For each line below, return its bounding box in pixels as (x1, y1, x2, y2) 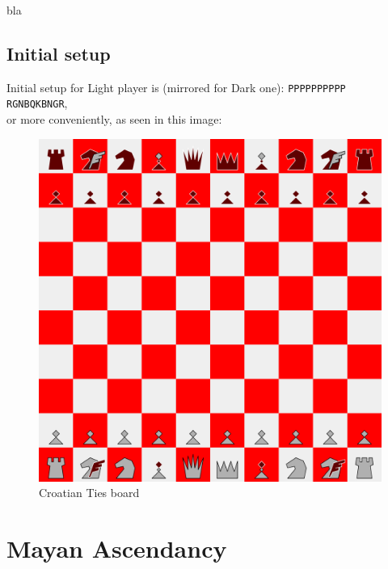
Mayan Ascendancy (6, 532, 227, 565)
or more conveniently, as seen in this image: (6, 111, 222, 128)
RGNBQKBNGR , (6, 95, 68, 112)
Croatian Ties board (39, 484, 140, 501)
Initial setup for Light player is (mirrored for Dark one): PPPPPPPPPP (6, 78, 346, 95)
